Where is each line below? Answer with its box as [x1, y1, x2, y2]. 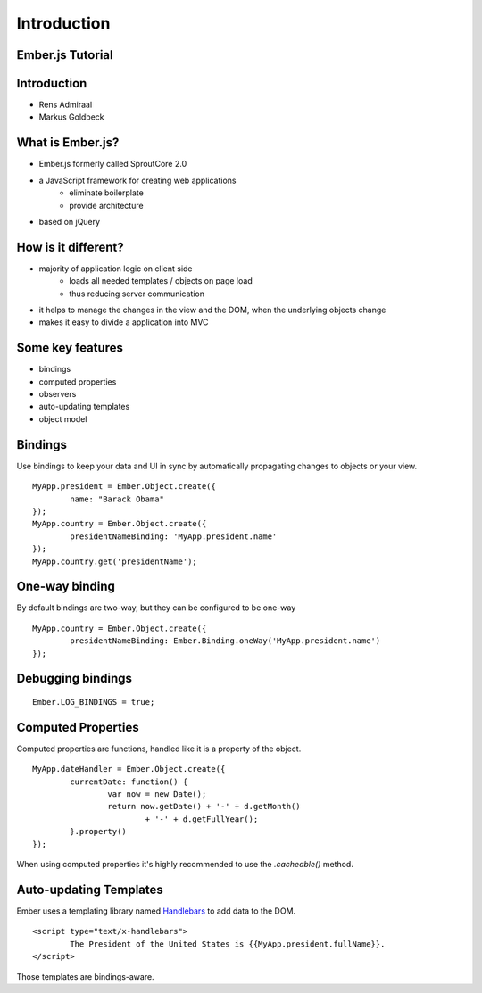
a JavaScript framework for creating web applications [38, 175, 237, 186]
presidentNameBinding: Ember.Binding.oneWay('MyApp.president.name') [70, 636, 381, 646]
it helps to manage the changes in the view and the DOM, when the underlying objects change [38, 304, 386, 316]
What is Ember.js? [16, 135, 120, 151]
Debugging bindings [16, 671, 133, 686]
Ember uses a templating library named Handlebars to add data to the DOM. [16, 906, 296, 916]
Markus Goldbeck [38, 112, 104, 122]
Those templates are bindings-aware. [16, 971, 155, 981]
